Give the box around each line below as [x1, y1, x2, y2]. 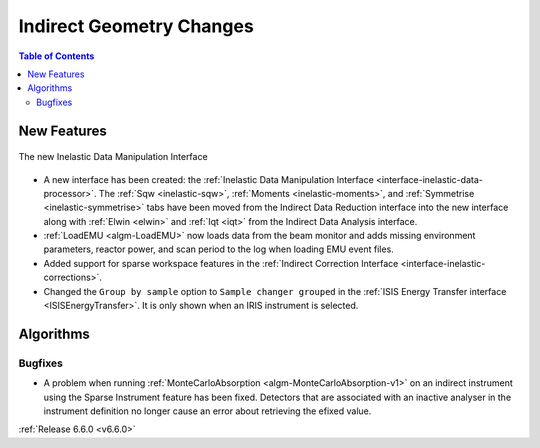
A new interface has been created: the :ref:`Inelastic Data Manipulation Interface [43, 173, 374, 185]
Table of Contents [18, 50, 95, 62]
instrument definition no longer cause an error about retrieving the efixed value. [43, 405, 372, 417]
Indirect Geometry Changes [18, 15, 254, 37]
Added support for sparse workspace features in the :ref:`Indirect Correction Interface [43, 257, 399, 269]
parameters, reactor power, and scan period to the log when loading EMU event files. [43, 243, 394, 255]
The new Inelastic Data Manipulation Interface [18, 151, 209, 163]
